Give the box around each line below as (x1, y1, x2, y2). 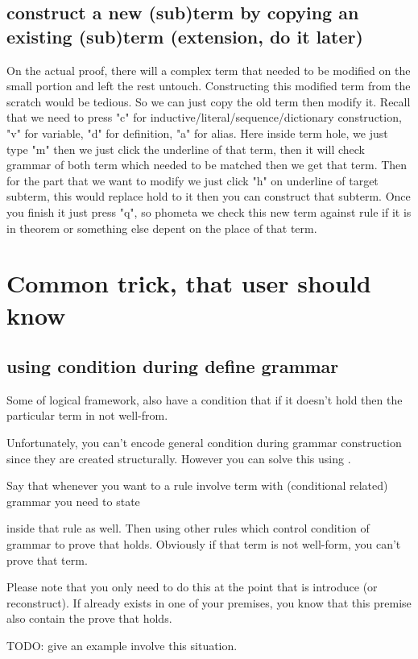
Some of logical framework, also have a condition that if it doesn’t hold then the (6, 391, 403, 408)
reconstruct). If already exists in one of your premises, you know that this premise (6, 594, 412, 611)
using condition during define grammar (6, 354, 339, 379)
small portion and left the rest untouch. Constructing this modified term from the (6, 77, 411, 94)
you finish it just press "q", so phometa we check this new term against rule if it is (6, 203, 412, 220)
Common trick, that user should (6, 267, 371, 300)
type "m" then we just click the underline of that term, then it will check (6, 140, 365, 157)
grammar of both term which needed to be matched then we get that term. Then (6, 156, 408, 173)
